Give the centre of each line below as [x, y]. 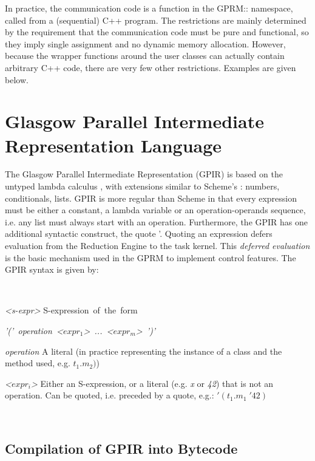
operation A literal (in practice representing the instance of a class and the [144, 351]
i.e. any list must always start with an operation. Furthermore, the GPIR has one [157, 221]
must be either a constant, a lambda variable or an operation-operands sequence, [155, 210]
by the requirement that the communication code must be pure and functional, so [157, 32]
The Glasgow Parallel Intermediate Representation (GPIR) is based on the [144, 174]
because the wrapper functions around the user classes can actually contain [145, 56]
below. [17, 79]
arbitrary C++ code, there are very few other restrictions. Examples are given [151, 67]
